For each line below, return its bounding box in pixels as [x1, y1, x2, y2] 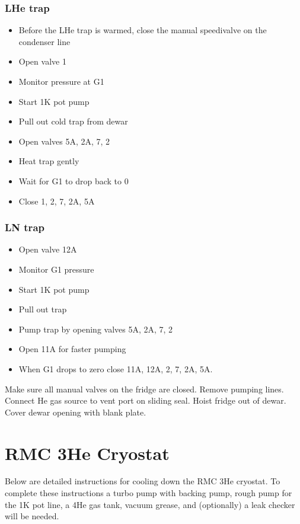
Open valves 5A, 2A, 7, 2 [18, 135, 110, 147]
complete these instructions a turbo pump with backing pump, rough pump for [5, 487, 292, 499]
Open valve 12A [18, 243, 77, 255]
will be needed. [5, 510, 59, 522]
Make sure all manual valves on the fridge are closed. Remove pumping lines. [5, 382, 284, 395]
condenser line [18, 35, 71, 47]
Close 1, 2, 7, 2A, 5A [18, 194, 95, 207]
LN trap [5, 220, 44, 235]
